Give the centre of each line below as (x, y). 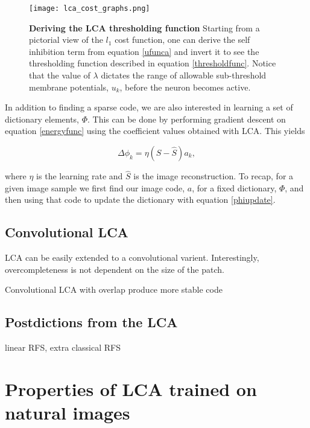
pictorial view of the (66, 40)
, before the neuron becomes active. (185, 87)
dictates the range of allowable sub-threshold (184, 75)
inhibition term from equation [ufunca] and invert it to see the (144, 51)
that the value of (60, 75)
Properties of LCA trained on (131, 388)
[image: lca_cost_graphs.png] (90, 8)
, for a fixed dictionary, (234, 187)
